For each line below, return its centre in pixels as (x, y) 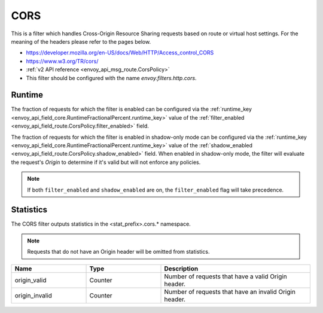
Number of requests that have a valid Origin (226, 276)
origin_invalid (33, 295)
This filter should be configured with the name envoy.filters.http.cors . (111, 78)
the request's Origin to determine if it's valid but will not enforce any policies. (106, 162)
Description (181, 268)
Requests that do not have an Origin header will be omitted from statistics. (118, 252)
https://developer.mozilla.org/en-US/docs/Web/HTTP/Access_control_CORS (120, 53)
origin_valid (31, 280)
